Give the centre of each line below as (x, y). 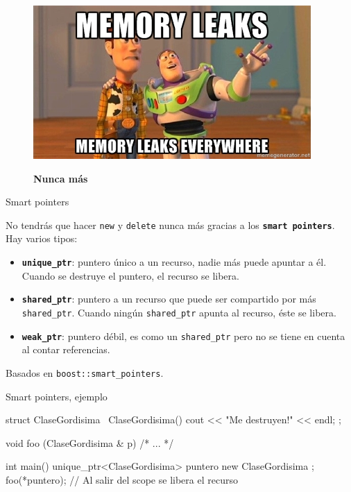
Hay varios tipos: (42, 238)
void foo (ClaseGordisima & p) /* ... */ (90, 442)
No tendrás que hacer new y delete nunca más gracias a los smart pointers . (170, 224)
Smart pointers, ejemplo (57, 396)
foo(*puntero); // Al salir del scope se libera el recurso (122, 479)
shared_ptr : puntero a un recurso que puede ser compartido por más (169, 299)
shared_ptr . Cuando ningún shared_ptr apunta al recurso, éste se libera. (179, 312)
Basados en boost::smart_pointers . (85, 372)
